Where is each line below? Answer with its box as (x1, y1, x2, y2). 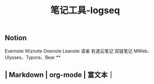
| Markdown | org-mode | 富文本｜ (5, 71, 115, 79)
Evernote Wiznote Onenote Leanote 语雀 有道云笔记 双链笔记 (5, 48, 133, 54)
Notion (5, 34, 27, 42)
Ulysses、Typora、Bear (5, 54, 55, 60)
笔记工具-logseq (50, 5, 120, 16)
